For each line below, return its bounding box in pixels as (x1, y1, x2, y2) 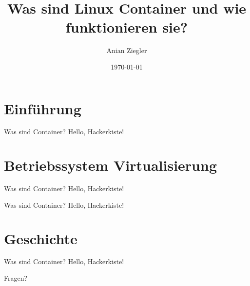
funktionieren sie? (66, 17, 188, 37)
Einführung (4, 98, 81, 118)
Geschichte (4, 228, 77, 248)
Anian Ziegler (106, 45, 147, 55)
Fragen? (4, 273, 28, 283)
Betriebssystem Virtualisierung (4, 155, 217, 175)
